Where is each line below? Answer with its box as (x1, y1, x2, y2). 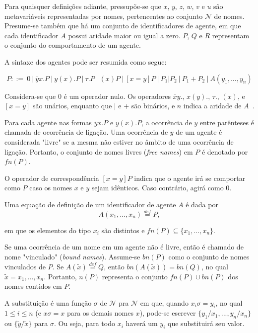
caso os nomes (29, 182, 72, 193)
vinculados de (4, 261, 46, 271)
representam (212, 30, 250, 40)
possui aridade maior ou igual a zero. (68, 30, 181, 40)
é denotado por (201, 146, 248, 157)
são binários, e (131, 100, 175, 111)
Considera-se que (4, 90, 56, 101)
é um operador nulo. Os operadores (64, 90, 171, 101)
